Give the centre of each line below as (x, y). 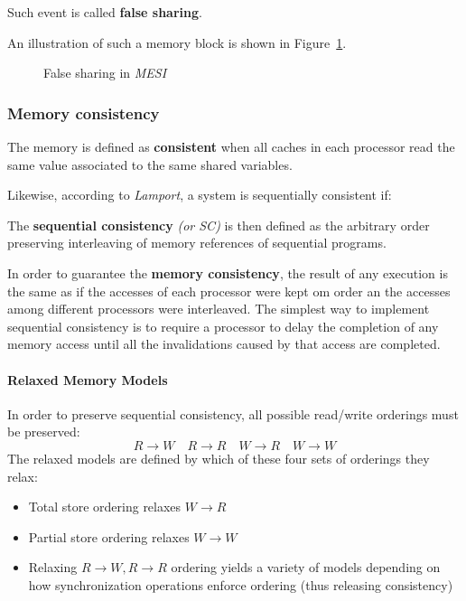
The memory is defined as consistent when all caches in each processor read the (231, 146)
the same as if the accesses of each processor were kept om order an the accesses (229, 291)
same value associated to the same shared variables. (150, 164)
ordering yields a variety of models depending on (306, 567)
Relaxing (53, 567)
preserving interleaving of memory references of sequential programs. (197, 243)
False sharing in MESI (105, 73)
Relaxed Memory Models (88, 379)
